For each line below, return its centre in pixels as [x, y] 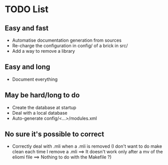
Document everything [35, 79]
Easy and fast [27, 28]
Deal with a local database [40, 113]
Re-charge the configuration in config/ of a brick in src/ [70, 46]
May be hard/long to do [42, 95]
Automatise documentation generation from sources [67, 40]
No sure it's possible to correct [55, 134]
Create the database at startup [44, 107]
